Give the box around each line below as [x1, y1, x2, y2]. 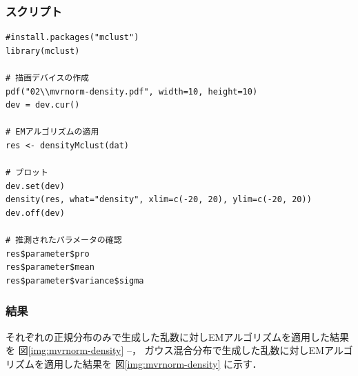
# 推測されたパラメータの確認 [6, 235, 122, 246]
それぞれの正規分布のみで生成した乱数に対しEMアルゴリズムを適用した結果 [6, 329, 349, 344]
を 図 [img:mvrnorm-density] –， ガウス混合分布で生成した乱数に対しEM [6, 343, 324, 357]
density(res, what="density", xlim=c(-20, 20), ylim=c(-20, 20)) [6, 195, 312, 205]
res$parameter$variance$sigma [6, 275, 144, 286]
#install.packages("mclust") [6, 32, 139, 43]
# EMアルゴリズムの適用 [6, 127, 99, 137]
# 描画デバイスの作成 [6, 73, 89, 83]
